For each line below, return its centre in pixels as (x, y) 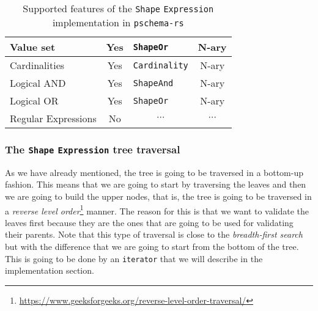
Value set (33, 47)
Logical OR (34, 101)
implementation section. (50, 270)
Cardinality (161, 65)
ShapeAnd (153, 83)
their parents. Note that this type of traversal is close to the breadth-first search (154, 234)
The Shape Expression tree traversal (93, 149)
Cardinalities (37, 65)
